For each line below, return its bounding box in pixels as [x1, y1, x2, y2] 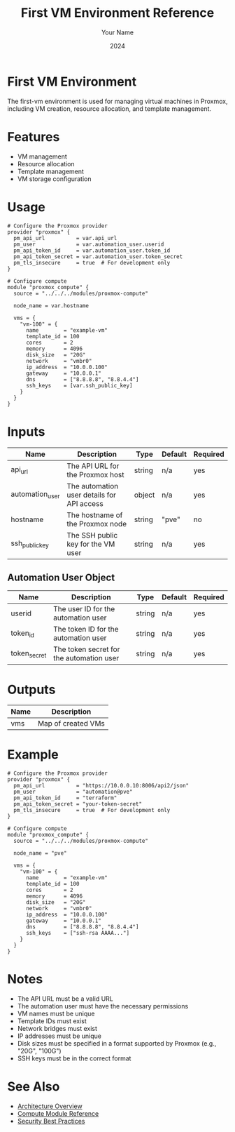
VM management [17, 152, 68, 161]
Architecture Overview [17, 1102, 83, 1110]
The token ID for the [53, 625, 119, 634]
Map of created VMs [37, 719, 105, 728]
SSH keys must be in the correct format [17, 1054, 131, 1063]
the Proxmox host [66, 470, 124, 479]
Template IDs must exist [17, 1017, 87, 1025]
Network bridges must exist [17, 1025, 98, 1033]
